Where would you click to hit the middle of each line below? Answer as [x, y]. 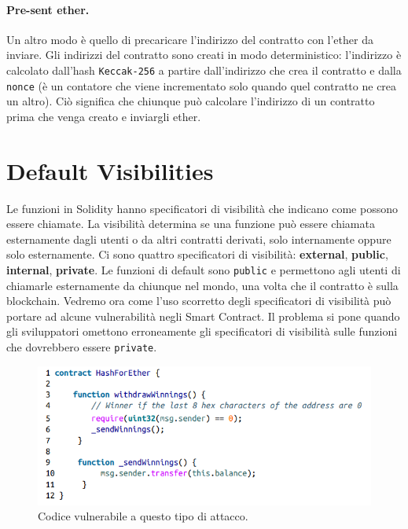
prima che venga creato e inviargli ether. [104, 116]
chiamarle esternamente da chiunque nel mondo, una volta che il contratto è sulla [202, 285]
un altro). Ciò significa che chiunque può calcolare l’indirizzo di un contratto [191, 101]
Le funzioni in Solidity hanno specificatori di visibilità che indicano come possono [202, 208]
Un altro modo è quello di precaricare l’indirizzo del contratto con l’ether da [190, 39]
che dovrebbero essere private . [82, 347]
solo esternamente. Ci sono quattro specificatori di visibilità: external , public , [197, 254]
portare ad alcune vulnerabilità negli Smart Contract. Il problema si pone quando [203, 316]
